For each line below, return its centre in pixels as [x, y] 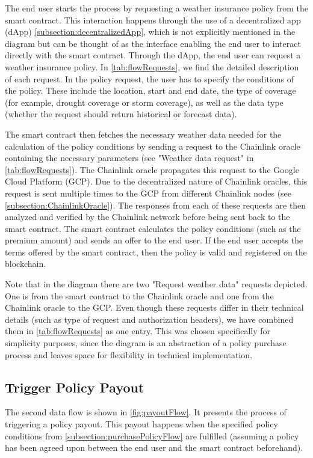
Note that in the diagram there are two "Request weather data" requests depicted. [156, 284]
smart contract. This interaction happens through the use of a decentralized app [153, 20]
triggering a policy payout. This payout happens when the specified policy [141, 424]
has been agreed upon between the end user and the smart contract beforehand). [154, 447]
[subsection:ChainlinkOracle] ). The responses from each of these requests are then [156, 205]
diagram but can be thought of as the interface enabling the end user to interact [153, 43]
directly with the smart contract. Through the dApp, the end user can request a [153, 55]
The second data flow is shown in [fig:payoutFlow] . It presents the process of [146, 412]
